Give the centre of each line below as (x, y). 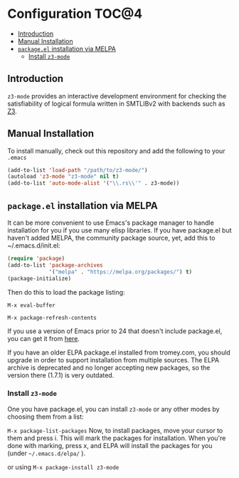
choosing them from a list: (46, 417)
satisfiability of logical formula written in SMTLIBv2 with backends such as (116, 103)
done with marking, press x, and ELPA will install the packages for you (110, 445)
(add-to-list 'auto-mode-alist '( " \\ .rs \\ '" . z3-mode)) (94, 183)
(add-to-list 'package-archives (55, 265)
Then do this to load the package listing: (67, 292)
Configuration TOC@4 (75, 14)
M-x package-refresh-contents (52, 317)
